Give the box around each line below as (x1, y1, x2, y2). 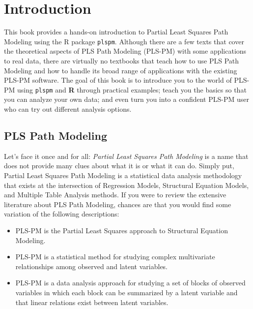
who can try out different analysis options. (4, 104, 132, 114)
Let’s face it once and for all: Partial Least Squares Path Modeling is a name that (4, 151, 249, 161)
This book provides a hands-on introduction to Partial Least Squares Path (4, 27, 228, 37)
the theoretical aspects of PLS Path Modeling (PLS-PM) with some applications (4, 46, 247, 56)
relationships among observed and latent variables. (15, 261, 168, 271)
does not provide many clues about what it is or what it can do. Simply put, (4, 160, 234, 171)
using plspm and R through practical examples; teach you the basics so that (17, 84, 247, 94)
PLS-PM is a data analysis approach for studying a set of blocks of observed (15, 278, 246, 288)
